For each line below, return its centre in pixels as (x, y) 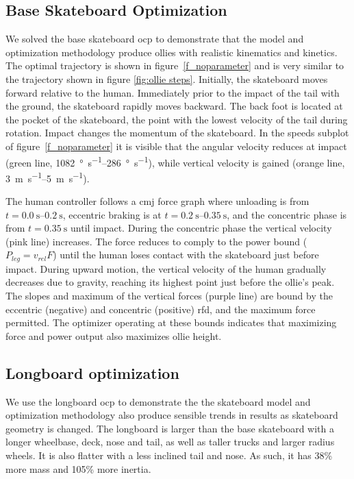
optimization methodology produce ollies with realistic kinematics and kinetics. (172, 52)
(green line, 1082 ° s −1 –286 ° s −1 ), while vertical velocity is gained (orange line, (175, 161)
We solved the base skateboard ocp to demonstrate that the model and (155, 39)
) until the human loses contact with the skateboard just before (186, 255)
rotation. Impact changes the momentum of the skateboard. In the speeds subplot (177, 133)
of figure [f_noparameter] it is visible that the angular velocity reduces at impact (176, 146)
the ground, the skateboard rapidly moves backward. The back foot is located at (174, 106)
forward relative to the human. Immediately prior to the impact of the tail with (173, 92)
